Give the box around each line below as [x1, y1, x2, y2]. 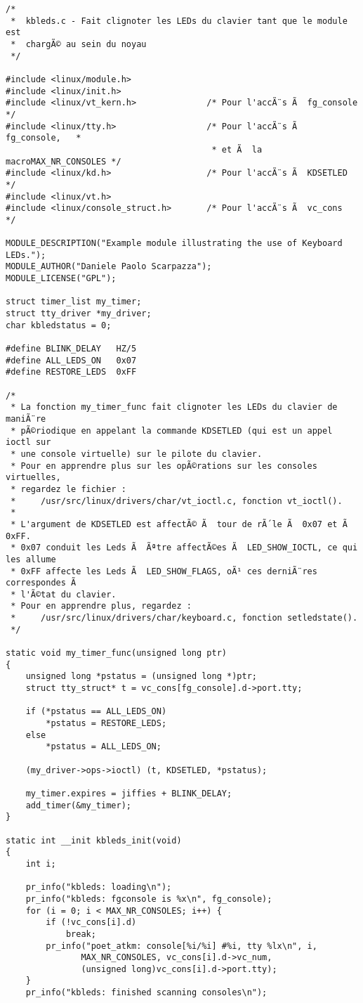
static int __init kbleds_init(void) [6, 835, 182, 846]
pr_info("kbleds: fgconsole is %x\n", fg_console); [25, 893, 272, 904]
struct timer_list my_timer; [6, 297, 142, 307]
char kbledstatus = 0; [6, 320, 112, 330]
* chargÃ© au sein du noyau [11, 39, 147, 49]
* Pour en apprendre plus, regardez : [11, 601, 192, 611]
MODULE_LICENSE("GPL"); [6, 273, 117, 284]
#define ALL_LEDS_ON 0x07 [6, 355, 137, 365]
